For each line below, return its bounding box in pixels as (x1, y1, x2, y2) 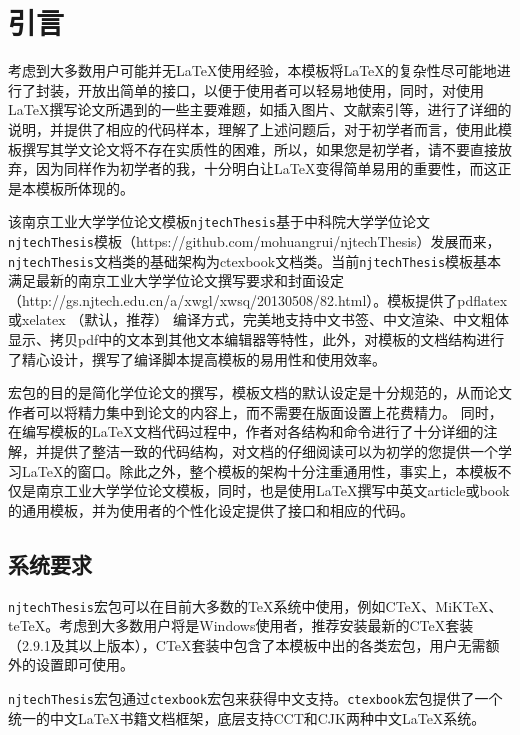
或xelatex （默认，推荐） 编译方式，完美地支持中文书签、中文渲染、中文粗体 (8, 309, 509, 330)
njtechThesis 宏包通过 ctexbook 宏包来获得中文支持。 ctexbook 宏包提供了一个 (8, 688, 503, 709)
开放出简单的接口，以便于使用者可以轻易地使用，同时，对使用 (77, 79, 484, 100)
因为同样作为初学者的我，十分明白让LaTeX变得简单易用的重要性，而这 (35, 158, 498, 179)
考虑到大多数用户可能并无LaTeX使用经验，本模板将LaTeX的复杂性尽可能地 (8, 60, 497, 81)
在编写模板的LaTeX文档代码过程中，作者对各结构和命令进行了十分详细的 (8, 421, 484, 442)
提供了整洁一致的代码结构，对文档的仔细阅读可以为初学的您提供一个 (49, 441, 498, 461)
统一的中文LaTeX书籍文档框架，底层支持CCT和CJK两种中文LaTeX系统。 (8, 707, 486, 728)
